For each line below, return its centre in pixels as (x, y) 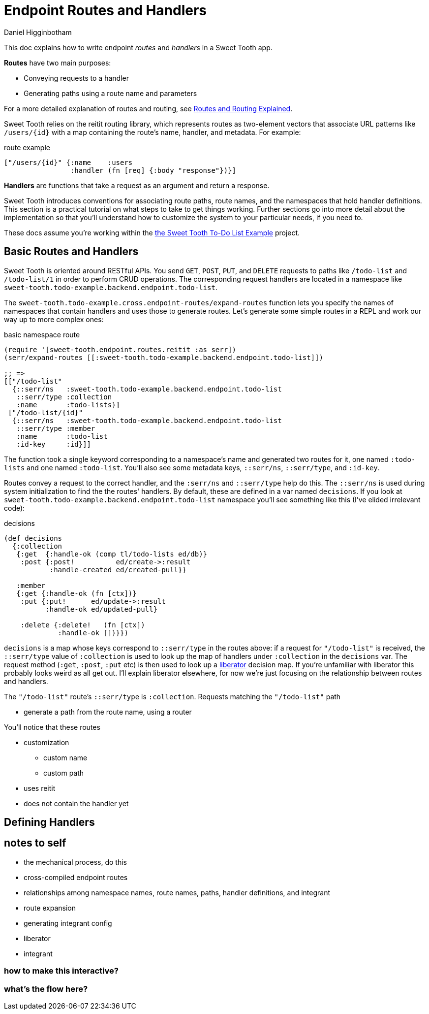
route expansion (50, 908)
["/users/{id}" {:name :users (68, 162)
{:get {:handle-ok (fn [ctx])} (77, 593)
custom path (64, 773)
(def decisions (33, 538)
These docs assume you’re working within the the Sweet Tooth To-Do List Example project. (152, 232)
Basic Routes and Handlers (71, 252)
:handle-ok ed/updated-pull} (101, 609)
